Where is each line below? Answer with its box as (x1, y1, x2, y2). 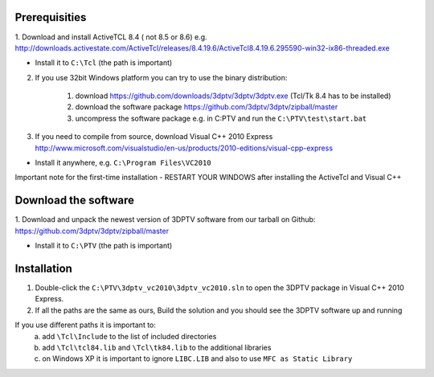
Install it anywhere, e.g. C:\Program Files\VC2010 (35, 158, 212, 168)
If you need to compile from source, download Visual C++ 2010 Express (35, 132, 273, 141)
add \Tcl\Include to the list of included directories (42, 331, 217, 341)
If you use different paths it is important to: (14, 320, 157, 330)
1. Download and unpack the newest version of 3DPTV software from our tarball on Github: (14, 215, 316, 224)
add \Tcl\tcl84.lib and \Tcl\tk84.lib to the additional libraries (42, 342, 272, 352)
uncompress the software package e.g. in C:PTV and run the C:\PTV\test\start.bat (75, 113, 367, 123)
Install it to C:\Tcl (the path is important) (35, 58, 173, 68)
